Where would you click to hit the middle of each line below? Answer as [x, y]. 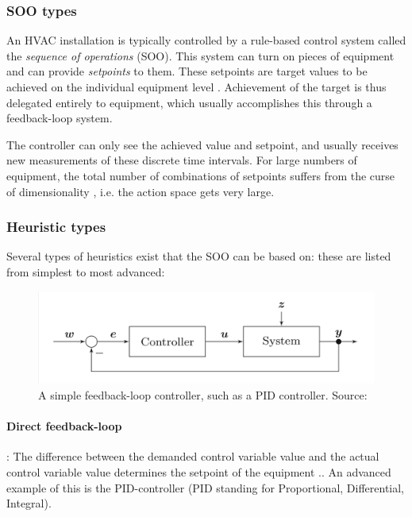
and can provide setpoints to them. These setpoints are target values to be [187, 71]
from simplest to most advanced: [86, 271]
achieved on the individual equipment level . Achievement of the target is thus [196, 87]
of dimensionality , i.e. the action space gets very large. [141, 191]
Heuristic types [56, 227]
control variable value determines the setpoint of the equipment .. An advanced [199, 471]
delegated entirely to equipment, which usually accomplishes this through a [189, 102]
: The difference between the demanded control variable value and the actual [193, 456]
